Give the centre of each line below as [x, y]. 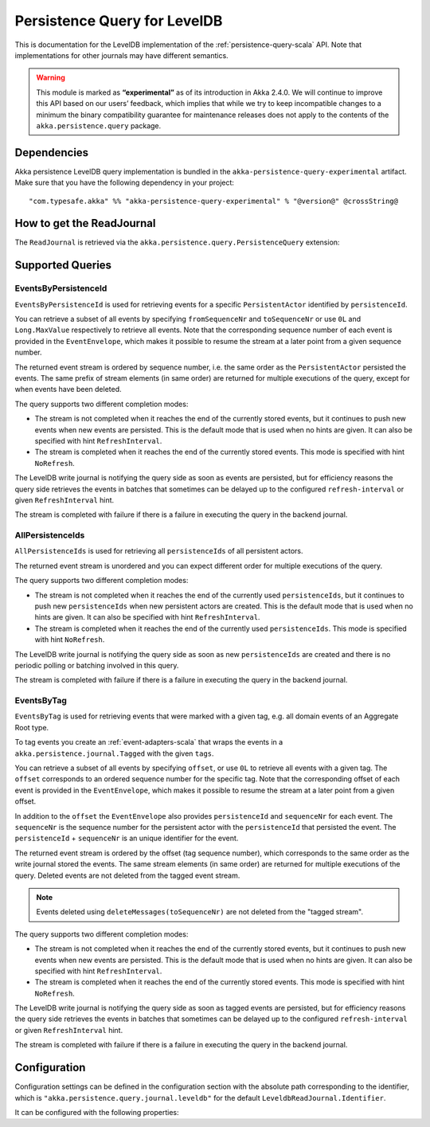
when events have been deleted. [68, 389]
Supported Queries [63, 266]
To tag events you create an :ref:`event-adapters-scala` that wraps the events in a [149, 742]
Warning [51, 78]
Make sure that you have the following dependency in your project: [125, 182]
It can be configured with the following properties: [97, 1112]
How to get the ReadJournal [85, 223]
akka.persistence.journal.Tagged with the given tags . [114, 753]
